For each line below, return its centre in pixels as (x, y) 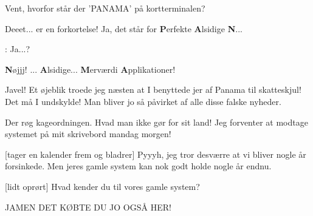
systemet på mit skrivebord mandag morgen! (88, 134)
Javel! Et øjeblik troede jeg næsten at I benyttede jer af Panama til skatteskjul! (153, 89)
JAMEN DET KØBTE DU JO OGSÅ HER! (88, 207)
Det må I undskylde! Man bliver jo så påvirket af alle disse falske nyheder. (143, 101)
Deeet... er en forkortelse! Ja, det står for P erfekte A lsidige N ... (124, 28)
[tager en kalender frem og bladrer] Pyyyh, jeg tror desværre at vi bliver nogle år (156, 154)
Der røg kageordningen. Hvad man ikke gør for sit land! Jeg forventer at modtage (156, 122)
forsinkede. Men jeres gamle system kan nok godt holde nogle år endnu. (138, 166)
